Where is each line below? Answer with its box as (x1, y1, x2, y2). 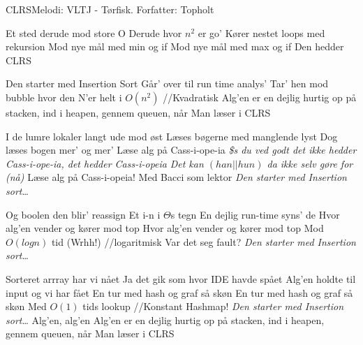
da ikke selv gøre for (267, 156, 353, 170)
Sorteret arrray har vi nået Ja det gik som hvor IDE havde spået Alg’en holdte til (6, 271, 356, 286)
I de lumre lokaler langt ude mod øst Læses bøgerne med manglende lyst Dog (6, 129, 338, 143)
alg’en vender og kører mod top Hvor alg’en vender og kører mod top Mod (6, 221, 324, 235)
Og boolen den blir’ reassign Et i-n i (6, 207, 161, 221)
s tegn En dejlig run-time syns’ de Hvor (170, 207, 340, 221)
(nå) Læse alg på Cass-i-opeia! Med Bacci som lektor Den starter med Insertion (6, 170, 347, 184)
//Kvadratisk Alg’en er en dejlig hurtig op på (163, 89, 357, 104)
